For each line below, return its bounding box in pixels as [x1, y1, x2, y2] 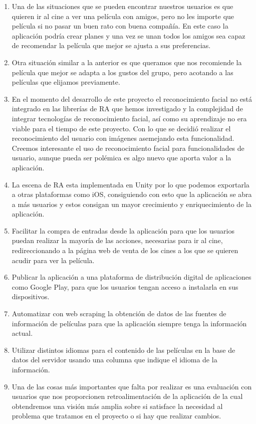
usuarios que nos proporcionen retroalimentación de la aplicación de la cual [12, 391, 243, 401]
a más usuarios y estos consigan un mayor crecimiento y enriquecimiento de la [12, 198, 251, 209]
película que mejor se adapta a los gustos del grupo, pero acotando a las [12, 67, 233, 77]
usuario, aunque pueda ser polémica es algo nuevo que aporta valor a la [12, 152, 231, 163]
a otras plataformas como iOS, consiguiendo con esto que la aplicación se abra [12, 189, 252, 199]
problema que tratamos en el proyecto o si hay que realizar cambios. [12, 410, 221, 421]
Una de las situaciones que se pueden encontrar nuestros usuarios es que [12, 1, 233, 11]
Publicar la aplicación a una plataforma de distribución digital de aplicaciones [12, 272, 251, 282]
